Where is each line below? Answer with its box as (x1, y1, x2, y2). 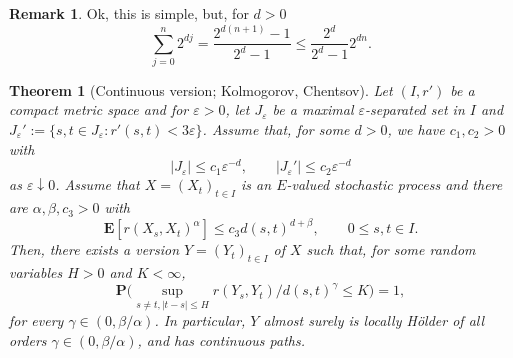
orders (9, 329, 47, 350)
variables (9, 261, 63, 282)
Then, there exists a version (9, 239, 180, 260)
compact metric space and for (9, 99, 189, 120)
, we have (387, 119, 445, 140)
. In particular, (154, 310, 246, 331)
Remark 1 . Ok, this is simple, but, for (9, 3, 249, 23)
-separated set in (365, 99, 465, 120)
